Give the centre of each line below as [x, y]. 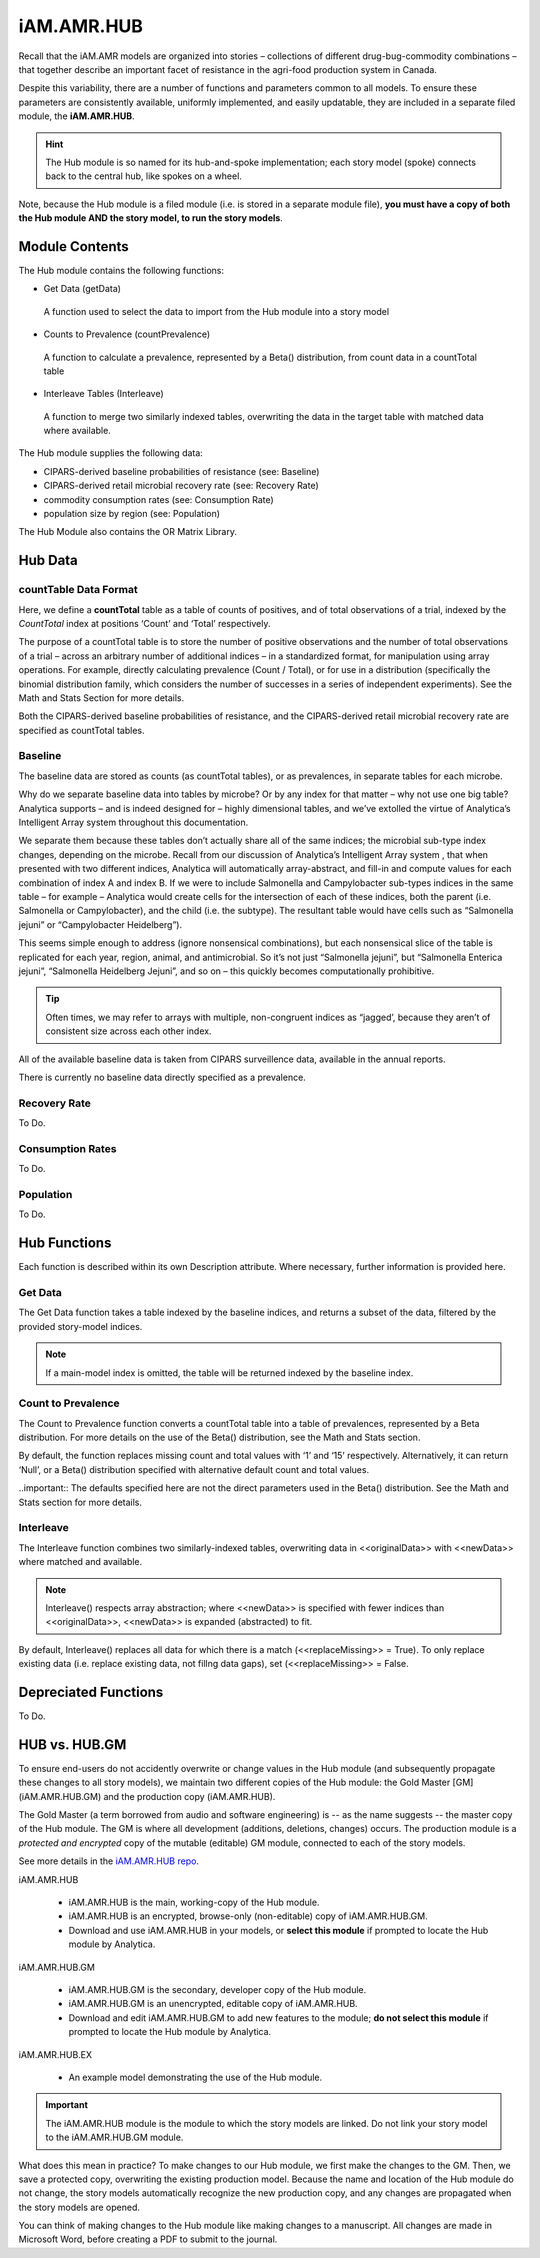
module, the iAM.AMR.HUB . [76, 116]
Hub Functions [65, 1243]
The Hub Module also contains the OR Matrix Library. [127, 532]
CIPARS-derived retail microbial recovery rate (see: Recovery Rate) [181, 486]
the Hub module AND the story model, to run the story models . [151, 218]
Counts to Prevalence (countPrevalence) [127, 334]
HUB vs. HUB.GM [72, 1744]
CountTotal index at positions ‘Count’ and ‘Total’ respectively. [144, 623]
